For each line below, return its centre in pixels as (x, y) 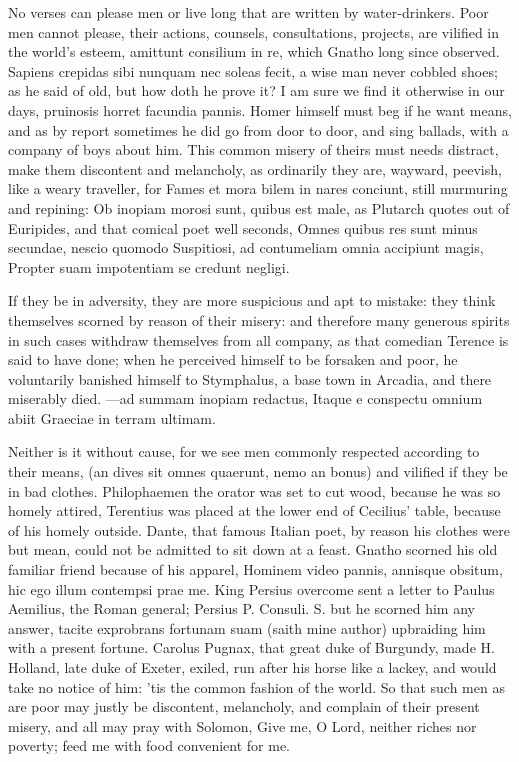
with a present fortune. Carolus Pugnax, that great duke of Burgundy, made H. (251, 647)
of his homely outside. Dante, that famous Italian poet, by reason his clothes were (259, 529)
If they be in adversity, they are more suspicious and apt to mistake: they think (252, 300)
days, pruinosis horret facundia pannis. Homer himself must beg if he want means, (260, 109)
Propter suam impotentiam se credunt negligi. (149, 266)
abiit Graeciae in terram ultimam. (112, 417)
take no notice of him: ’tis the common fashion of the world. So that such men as (256, 686)
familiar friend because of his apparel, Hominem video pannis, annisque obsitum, (255, 569)
